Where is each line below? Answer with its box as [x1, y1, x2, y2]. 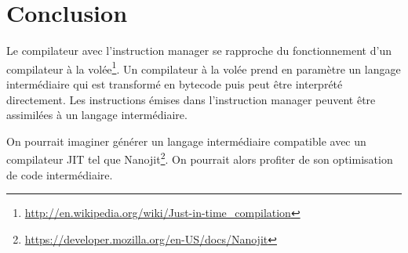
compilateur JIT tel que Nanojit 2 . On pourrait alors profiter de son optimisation [6, 149, 393, 167]
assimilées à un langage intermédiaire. [6, 107, 188, 123]
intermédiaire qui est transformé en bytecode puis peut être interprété [6, 75, 343, 92]
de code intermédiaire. [6, 166, 113, 183]
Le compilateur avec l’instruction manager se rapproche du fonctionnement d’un [6, 42, 392, 59]
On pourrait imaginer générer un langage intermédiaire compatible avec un [6, 132, 366, 149]
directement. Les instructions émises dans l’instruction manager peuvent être [6, 91, 376, 107]
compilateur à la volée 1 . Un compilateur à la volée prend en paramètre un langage [6, 58, 401, 77]
